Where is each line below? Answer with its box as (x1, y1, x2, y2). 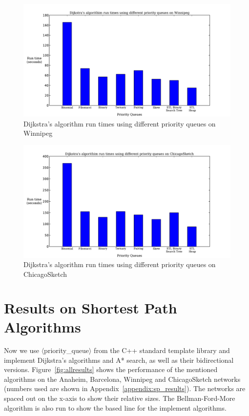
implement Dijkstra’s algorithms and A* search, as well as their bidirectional (4, 354, 234, 365)
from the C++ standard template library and (94, 345, 230, 355)
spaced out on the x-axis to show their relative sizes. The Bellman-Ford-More (4, 393, 235, 403)
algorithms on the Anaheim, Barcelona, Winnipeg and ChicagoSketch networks (4, 374, 241, 384)
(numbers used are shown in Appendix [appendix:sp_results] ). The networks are (4, 383, 246, 394)
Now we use (4, 345, 39, 355)
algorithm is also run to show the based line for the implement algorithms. (4, 402, 227, 413)
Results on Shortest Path (4, 297, 177, 317)
